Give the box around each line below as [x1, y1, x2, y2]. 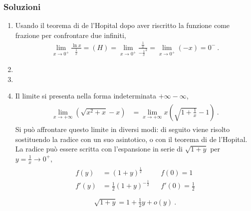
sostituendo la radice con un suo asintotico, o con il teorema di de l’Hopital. [15, 133, 248, 144]
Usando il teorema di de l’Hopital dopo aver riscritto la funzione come [15, 20, 230, 30]
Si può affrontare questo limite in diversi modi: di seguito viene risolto [15, 123, 230, 134]
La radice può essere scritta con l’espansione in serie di [15, 143, 183, 154]
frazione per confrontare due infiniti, [15, 29, 126, 40]
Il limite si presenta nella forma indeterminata [15, 90, 157, 101]
